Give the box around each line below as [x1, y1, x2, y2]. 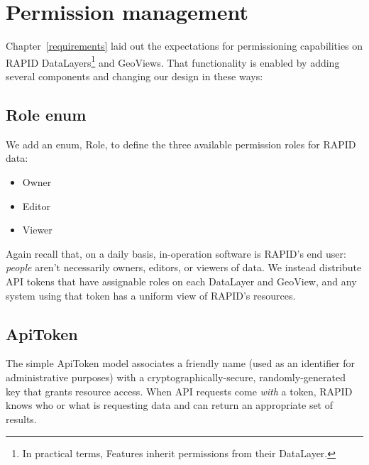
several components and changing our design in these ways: [6, 68, 263, 83]
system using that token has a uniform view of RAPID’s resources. [6, 288, 296, 302]
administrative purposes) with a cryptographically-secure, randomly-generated [6, 369, 346, 384]
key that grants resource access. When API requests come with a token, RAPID [6, 383, 353, 398]
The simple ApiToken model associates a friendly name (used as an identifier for [6, 356, 356, 371]
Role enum [6, 103, 87, 125]
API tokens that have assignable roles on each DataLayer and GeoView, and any [6, 273, 357, 288]
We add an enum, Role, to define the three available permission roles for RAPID [6, 136, 356, 151]
